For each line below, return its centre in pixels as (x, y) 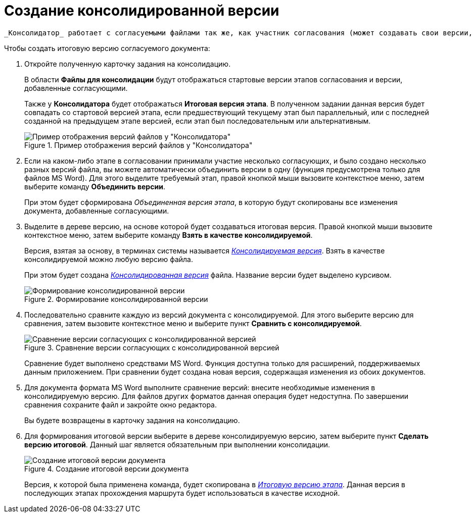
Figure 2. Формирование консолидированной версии (116, 299)
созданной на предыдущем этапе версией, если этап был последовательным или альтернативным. (198, 121)
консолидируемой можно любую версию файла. (109, 259)
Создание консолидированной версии (142, 11)
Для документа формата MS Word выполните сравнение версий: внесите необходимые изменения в (200, 387)
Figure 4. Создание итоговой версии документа (107, 469)
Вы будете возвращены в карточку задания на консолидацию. (132, 420)
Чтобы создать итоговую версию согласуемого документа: (107, 48)
